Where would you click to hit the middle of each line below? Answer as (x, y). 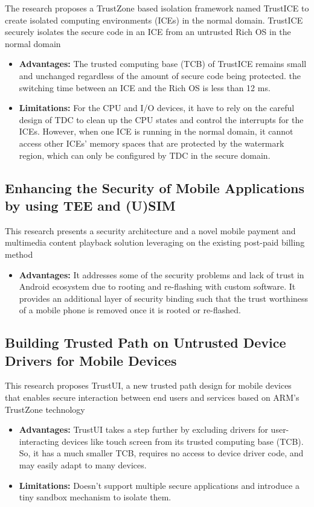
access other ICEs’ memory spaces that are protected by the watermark (152, 143)
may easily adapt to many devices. (83, 465)
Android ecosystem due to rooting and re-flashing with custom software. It (157, 286)
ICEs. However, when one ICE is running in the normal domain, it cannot (156, 131)
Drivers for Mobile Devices (91, 360)
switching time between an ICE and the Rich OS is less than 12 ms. (145, 87)
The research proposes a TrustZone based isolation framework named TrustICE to (157, 8)
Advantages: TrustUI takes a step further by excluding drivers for (143, 429)
